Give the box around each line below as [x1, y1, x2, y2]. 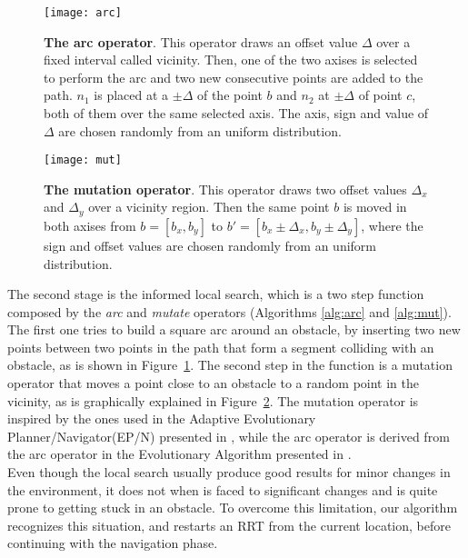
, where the [361, 215, 423, 234]
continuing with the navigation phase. [7, 533, 218, 553]
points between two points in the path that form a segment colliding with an [7, 337, 434, 356]
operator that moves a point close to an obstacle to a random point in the [7, 374, 419, 393]
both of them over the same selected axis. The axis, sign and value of [44, 104, 429, 123]
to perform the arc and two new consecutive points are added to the [44, 67, 423, 86]
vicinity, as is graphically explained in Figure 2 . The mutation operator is [7, 391, 419, 410]
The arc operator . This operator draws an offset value [44, 32, 358, 51]
